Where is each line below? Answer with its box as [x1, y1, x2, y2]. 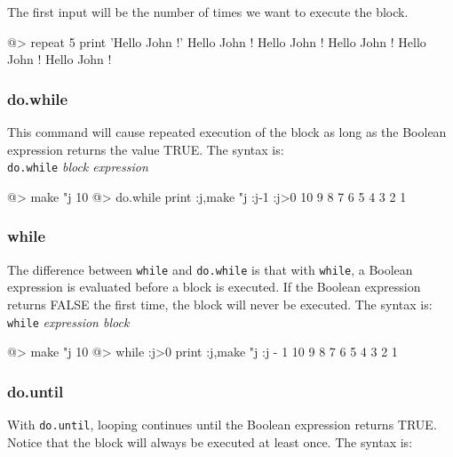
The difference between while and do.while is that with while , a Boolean [7, 260, 413, 278]
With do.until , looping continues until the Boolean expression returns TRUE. [7, 414, 437, 433]
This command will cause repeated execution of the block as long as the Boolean [7, 123, 447, 140]
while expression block [7, 312, 130, 331]
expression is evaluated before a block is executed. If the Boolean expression [7, 277, 421, 296]
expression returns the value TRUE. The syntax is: [7, 140, 284, 158]
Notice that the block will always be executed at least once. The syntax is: [7, 432, 413, 451]
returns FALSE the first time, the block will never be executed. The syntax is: [7, 294, 433, 313]
